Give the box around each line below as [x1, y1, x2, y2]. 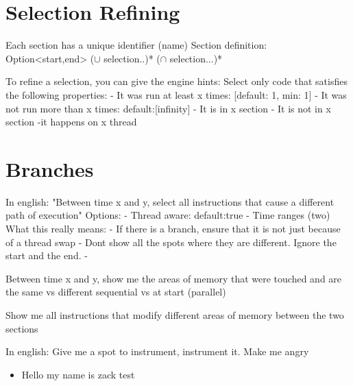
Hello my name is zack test [21, 367, 135, 381]
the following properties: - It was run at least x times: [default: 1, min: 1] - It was [5, 87, 347, 101]
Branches [5, 154, 94, 182]
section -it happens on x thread [5, 114, 137, 129]
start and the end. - [5, 248, 88, 263]
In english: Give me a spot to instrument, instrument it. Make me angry [5, 344, 309, 359]
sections [5, 321, 38, 335]
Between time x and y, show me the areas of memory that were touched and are [5, 271, 342, 285]
